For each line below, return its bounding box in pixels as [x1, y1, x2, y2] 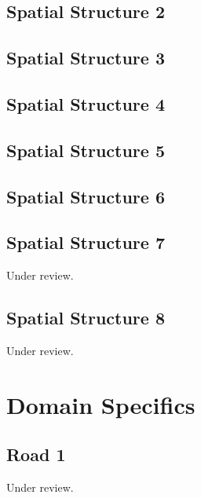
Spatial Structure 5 [6, 137, 165, 162]
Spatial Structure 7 [6, 230, 165, 254]
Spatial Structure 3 [6, 46, 165, 70]
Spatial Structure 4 [6, 91, 165, 115]
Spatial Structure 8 [6, 306, 165, 330]
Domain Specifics [6, 388, 196, 420]
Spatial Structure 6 [6, 184, 165, 208]
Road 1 [6, 442, 66, 467]
